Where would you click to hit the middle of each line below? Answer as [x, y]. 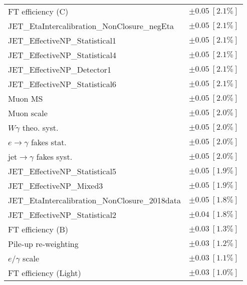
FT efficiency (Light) [45, 273]
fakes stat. [49, 142]
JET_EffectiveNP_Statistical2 [62, 215]
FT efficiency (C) [38, 11]
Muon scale [28, 113]
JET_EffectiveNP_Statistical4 [62, 55]
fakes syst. [54, 157]
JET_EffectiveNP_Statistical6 [62, 84]
